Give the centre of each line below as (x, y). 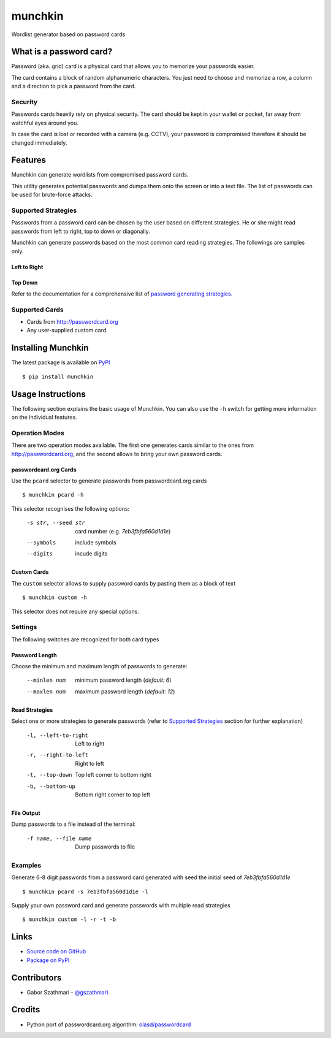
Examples (26, 865)
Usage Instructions (48, 394)
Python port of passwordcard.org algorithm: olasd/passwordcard (109, 1025)
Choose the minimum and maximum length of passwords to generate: (99, 666)
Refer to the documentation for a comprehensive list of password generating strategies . (122, 294)
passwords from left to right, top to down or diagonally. (81, 231)
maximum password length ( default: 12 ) (125, 691)
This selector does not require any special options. (75, 611)
